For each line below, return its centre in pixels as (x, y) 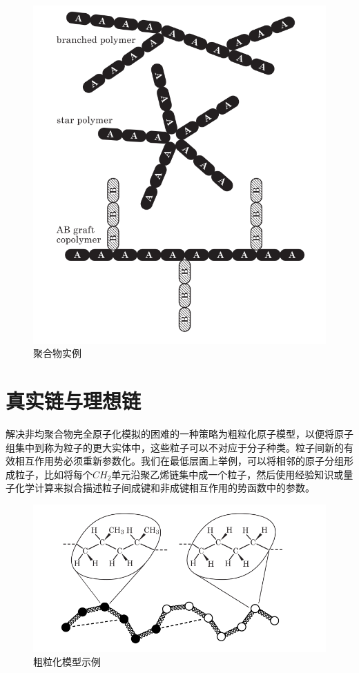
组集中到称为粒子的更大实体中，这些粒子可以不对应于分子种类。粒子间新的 (175, 447)
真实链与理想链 (74, 401)
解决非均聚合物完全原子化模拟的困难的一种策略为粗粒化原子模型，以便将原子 (179, 434)
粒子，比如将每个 (54, 474)
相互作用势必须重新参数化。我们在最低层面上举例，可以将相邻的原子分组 (179, 461)
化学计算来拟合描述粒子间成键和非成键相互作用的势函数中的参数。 (165, 488)
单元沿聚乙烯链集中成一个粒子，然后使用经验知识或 (227, 474)
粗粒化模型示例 (67, 662)
